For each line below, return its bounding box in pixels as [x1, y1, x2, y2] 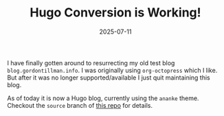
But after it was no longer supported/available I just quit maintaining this [7, 73, 211, 82]
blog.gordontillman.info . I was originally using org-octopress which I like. [7, 66, 218, 74]
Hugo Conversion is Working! [30, 5, 201, 21]
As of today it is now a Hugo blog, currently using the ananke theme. [7, 94, 199, 102]
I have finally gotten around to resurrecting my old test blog [7, 58, 175, 67]
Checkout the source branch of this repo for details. [7, 101, 153, 109]
